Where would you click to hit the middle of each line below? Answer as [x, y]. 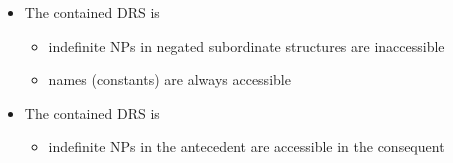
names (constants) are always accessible [169, 79]
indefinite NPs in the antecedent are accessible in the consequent [246, 146]
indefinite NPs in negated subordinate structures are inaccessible [246, 45]
